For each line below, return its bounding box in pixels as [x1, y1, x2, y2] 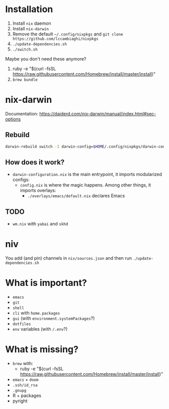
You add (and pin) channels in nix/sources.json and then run [5, 255, 132, 261]
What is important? [5, 277, 87, 288]
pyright [12, 398, 28, 404]
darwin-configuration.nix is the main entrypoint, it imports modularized [12, 171, 162, 178]
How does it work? [5, 158, 65, 166]
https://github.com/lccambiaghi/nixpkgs [12, 36, 99, 41]
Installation [5, 4, 53, 15]
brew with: [12, 361, 34, 366]
